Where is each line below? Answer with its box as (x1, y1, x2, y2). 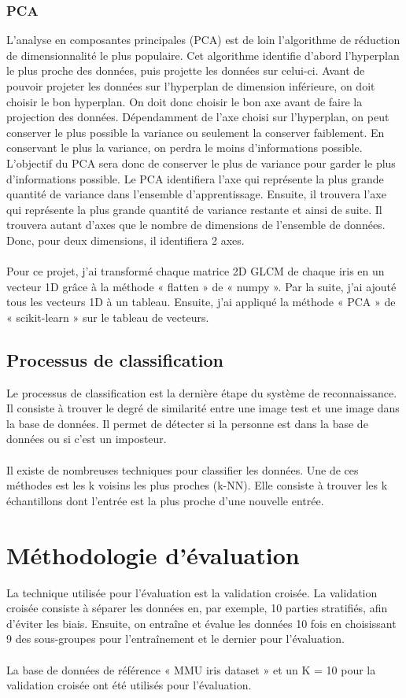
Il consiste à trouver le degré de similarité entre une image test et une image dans (6, 400, 400, 416)
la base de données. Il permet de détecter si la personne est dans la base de (6, 415, 368, 431)
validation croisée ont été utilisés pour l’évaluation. (6, 677, 252, 693)
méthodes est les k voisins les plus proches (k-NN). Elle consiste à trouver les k (6, 477, 388, 493)
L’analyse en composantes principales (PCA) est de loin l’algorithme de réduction (6, 31, 400, 48)
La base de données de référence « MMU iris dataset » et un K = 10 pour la (6, 661, 376, 678)
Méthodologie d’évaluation (6, 538, 300, 571)
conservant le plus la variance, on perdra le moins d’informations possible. (6, 139, 363, 156)
